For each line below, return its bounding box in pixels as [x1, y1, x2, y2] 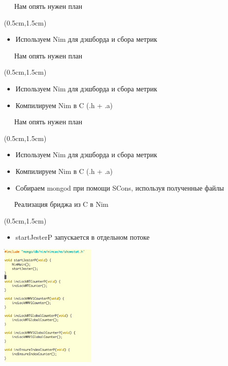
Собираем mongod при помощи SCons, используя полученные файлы [15, 182, 224, 193]
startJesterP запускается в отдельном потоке [15, 232, 150, 242]
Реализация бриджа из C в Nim [14, 199, 109, 209]
